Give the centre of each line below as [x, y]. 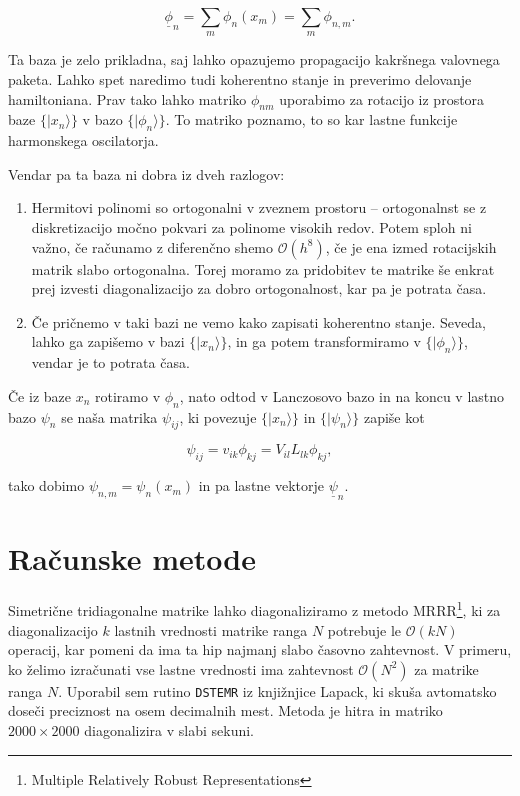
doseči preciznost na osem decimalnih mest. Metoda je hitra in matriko [225, 710]
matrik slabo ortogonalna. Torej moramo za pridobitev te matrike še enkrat [263, 268]
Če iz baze [39, 395]
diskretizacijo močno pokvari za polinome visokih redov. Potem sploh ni [251, 226]
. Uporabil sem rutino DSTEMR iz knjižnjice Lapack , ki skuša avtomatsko [277, 690]
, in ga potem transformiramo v [324, 341]
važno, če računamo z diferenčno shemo [152, 246]
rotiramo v [127, 395]
